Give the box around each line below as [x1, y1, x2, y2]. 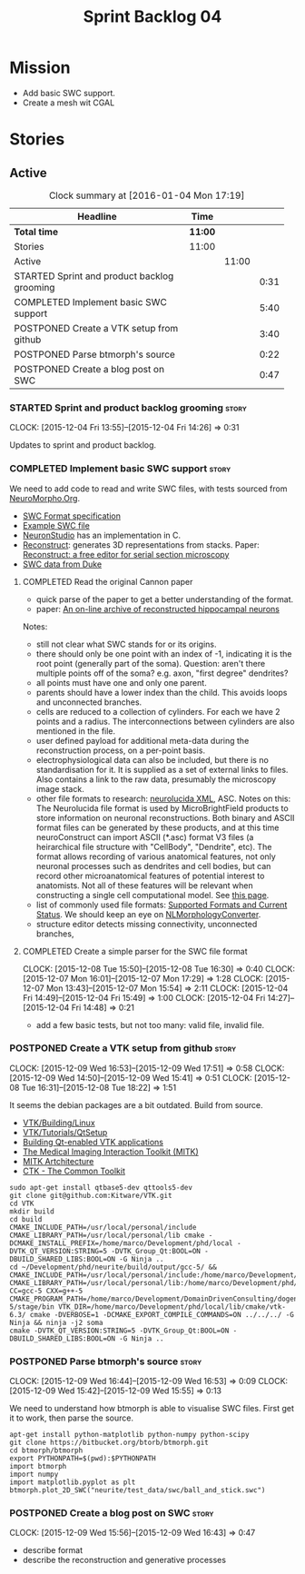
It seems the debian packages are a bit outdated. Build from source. [9, 1099, 263, 1110]
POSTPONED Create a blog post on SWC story [9, 1507, 214, 1520]
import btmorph [9, 1462, 67, 1471]
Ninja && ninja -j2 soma [9, 1318, 103, 1327]
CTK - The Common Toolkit [22, 1165, 125, 1176]
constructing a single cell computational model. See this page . [35, 889, 270, 900]
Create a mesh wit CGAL [22, 97, 115, 108]
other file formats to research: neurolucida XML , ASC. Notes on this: [35, 793, 291, 804]
